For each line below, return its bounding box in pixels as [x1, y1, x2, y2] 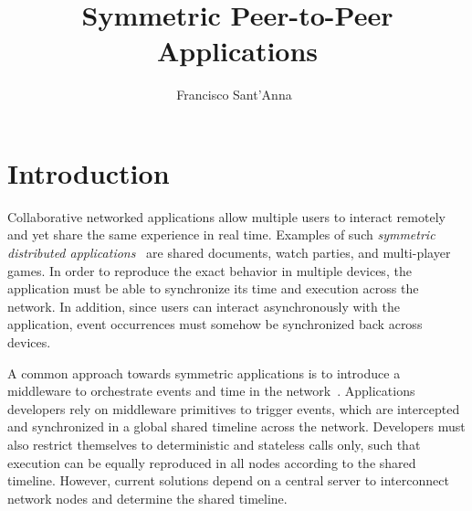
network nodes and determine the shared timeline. [7, 488, 288, 507]
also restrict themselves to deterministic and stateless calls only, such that [7, 434, 421, 453]
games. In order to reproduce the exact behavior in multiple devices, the [7, 261, 412, 280]
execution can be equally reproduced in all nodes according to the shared [7, 452, 416, 472]
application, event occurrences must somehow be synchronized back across [7, 314, 423, 334]
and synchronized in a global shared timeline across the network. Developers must [7, 417, 466, 436]
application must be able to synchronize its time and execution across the [7, 279, 419, 298]
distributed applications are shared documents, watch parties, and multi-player [7, 243, 451, 262]
